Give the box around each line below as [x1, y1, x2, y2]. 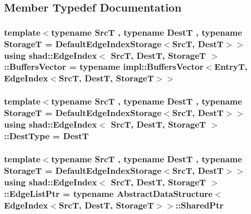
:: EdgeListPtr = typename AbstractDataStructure [4, 187, 213, 199]
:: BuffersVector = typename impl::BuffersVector [4, 60, 204, 73]
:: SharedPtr [175, 198, 224, 211]
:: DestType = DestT [4, 130, 89, 142]
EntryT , [214, 60, 247, 73]
